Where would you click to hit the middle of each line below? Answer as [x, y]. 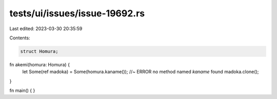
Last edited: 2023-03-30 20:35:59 [46, 29]
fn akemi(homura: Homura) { [40, 64]
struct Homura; [39, 51]
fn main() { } [22, 91]
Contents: [20, 38]
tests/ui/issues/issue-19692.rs [77, 13]
